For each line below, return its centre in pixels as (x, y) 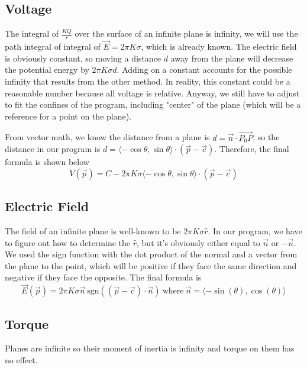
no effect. (21, 360)
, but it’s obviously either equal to (198, 242)
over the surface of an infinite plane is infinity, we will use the (186, 33)
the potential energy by (47, 70)
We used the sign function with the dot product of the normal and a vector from (151, 254)
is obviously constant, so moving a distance (83, 58)
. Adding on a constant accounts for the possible (204, 70)
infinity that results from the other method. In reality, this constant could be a (148, 81)
